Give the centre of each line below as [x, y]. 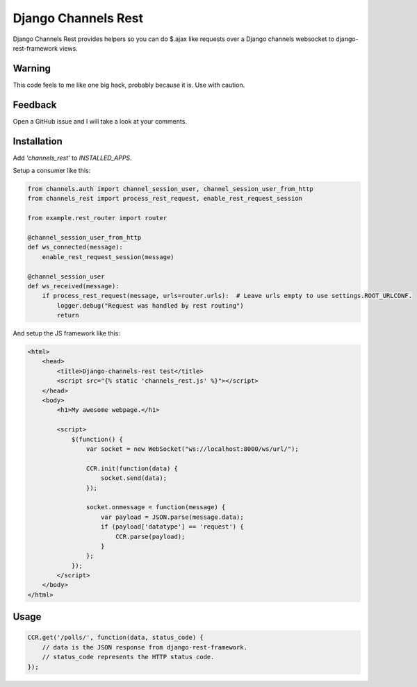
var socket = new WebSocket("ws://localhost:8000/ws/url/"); [192, 449]
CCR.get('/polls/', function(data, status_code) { [116, 638]
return [68, 315]
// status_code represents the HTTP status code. [128, 657]
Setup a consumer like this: [52, 171]
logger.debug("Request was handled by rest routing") [150, 305]
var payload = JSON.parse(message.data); [172, 517]
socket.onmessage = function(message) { [156, 507]
